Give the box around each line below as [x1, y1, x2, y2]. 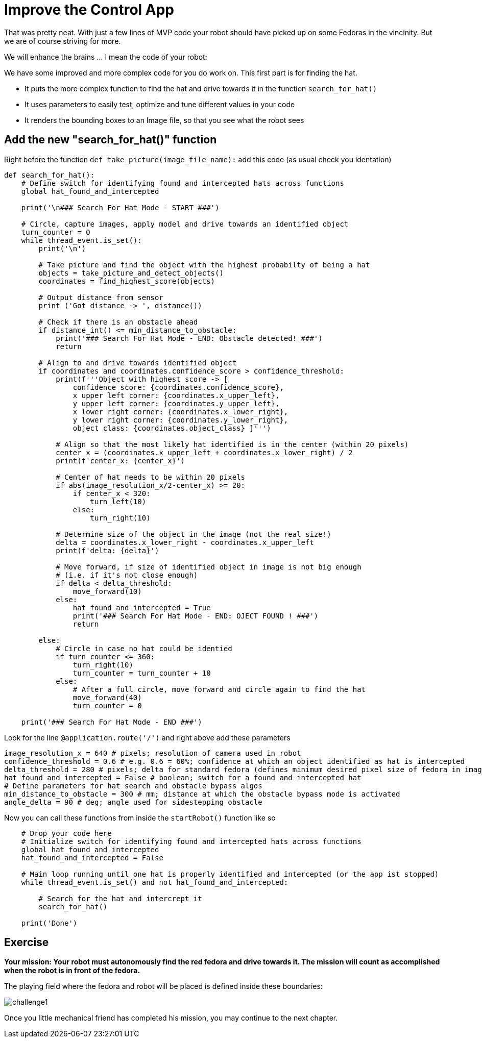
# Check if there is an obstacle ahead [38, 317, 198, 326]
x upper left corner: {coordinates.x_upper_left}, [73, 391, 280, 400]
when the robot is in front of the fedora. [4, 966, 140, 975]
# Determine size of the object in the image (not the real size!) [56, 530, 331, 538]
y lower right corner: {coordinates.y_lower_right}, [73, 415, 288, 424]
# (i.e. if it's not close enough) [56, 570, 198, 579]
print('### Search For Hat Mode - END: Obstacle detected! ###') [56, 334, 323, 342]
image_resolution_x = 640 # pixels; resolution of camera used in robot [4, 749, 301, 757]
